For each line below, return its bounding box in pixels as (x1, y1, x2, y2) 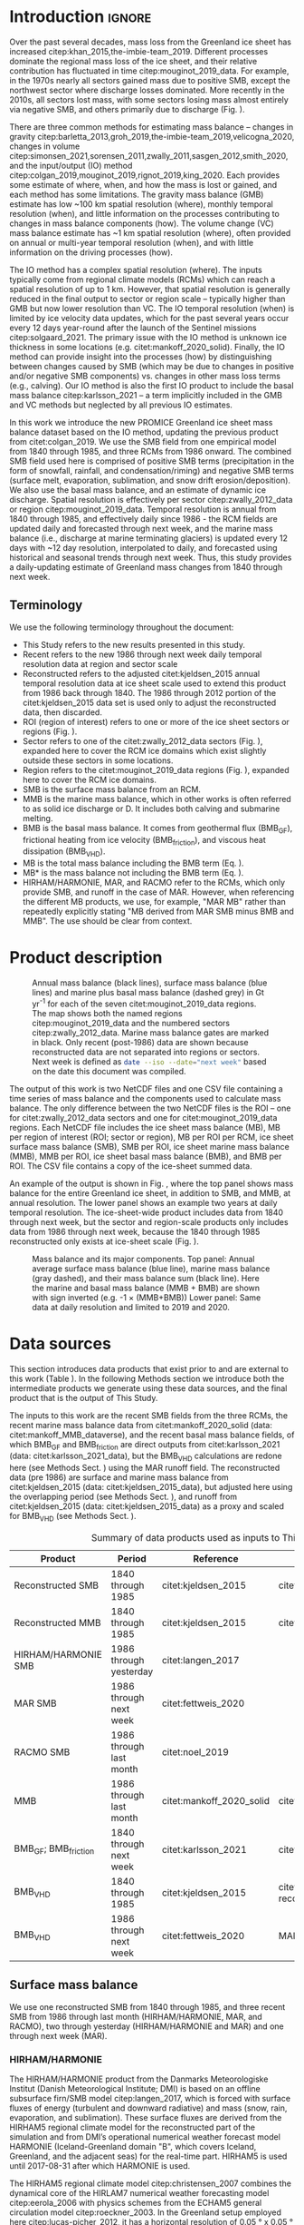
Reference (193, 1553, 239, 1565)
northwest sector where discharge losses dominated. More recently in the (9, 84, 285, 95)
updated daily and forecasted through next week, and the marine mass (9, 523, 273, 534)
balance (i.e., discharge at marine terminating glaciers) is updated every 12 (9, 533, 288, 544)
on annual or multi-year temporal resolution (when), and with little (9, 237, 254, 248)
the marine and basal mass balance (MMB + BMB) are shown (32, 1282, 261, 1293)
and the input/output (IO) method (9, 160, 133, 171)
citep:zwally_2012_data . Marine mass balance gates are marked (32, 1027, 270, 1038)
